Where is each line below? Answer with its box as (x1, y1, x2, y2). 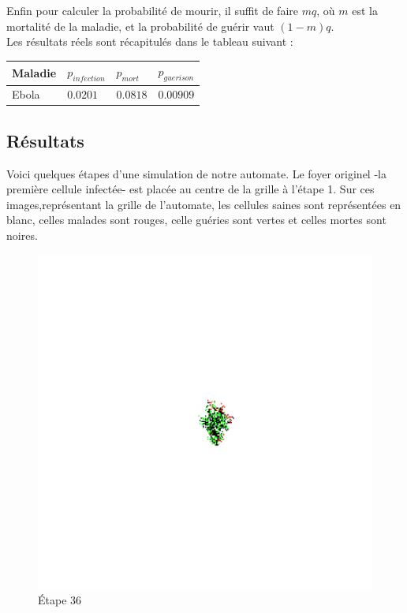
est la (352, 2, 378, 18)
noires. (6, 227, 38, 243)
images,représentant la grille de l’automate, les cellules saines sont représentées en (6, 196, 401, 212)
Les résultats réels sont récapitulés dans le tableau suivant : (6, 33, 293, 50)
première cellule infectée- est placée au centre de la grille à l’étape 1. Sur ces (6, 181, 375, 197)
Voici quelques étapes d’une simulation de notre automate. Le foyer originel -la (6, 165, 386, 181)
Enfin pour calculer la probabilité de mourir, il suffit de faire (6, 2, 299, 18)
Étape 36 (38, 592, 82, 608)
